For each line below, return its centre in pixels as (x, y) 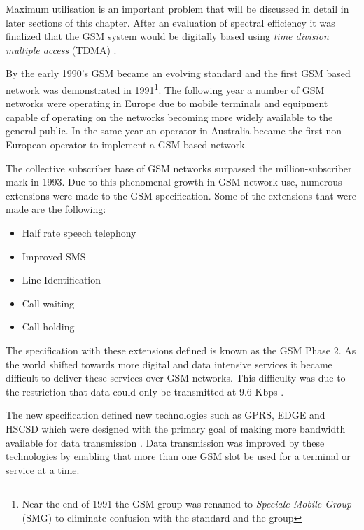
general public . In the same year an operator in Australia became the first (164, 131)
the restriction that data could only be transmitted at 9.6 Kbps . (145, 391)
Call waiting (48, 303)
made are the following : (56, 209)
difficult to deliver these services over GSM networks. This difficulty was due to (176, 378)
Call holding (48, 327)
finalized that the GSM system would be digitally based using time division (167, 36)
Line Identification (62, 280)
